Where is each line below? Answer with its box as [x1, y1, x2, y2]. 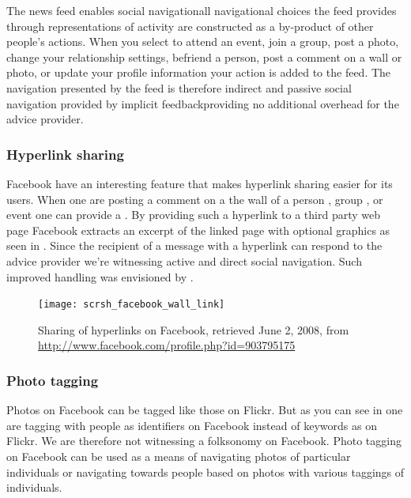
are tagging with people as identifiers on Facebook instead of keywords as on [6, 417, 377, 433]
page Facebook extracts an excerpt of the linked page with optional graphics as [6, 221, 390, 238]
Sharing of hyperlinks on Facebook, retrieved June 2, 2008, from [38, 321, 349, 338]
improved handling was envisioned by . [6, 268, 194, 285]
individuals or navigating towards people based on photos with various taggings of [6, 463, 405, 480]
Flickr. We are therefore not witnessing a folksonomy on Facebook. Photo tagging [6, 432, 402, 449]
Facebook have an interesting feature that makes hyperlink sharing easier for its [6, 175, 393, 191]
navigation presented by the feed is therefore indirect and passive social [6, 79, 352, 96]
